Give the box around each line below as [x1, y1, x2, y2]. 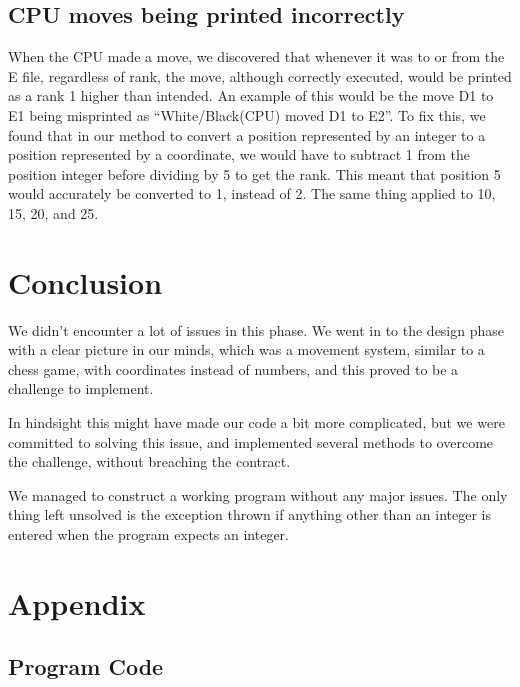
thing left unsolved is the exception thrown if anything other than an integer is [8, 504, 491, 525]
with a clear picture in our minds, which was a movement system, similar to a [8, 339, 485, 360]
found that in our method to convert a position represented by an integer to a [8, 124, 486, 145]
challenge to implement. [8, 378, 154, 399]
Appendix [8, 582, 146, 623]
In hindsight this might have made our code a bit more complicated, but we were [8, 412, 505, 433]
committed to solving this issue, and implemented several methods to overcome [8, 431, 494, 452]
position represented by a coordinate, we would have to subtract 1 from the [8, 144, 471, 165]
